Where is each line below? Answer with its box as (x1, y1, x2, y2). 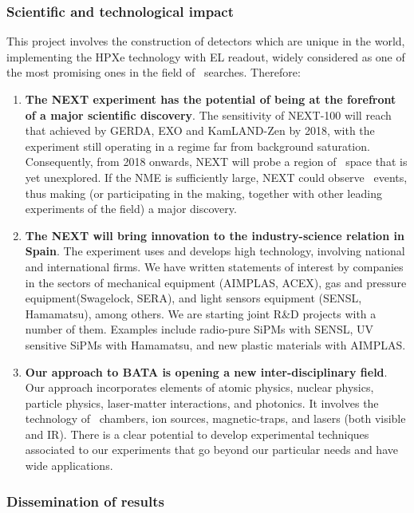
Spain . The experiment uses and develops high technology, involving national (25, 243, 405, 259)
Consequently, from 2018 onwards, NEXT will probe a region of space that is (25, 153, 408, 170)
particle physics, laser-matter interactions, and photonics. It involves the (25, 394, 379, 411)
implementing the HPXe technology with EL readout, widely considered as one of (6, 48, 405, 65)
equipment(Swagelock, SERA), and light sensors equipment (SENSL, (25, 290, 362, 306)
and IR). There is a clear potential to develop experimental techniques (25, 425, 369, 442)
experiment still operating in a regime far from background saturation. (25, 137, 370, 154)
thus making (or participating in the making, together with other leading (25, 184, 382, 201)
